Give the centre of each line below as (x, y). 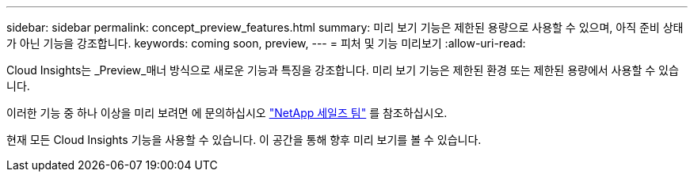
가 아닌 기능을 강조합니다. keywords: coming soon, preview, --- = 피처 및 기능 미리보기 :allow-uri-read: (266, 43)
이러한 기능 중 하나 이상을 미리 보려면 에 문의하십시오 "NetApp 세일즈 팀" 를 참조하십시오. (227, 113)
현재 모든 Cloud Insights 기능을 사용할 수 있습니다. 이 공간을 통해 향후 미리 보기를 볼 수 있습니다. (244, 140)
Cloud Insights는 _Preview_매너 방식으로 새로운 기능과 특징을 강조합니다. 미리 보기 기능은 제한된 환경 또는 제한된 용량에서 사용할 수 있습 (343, 70)
